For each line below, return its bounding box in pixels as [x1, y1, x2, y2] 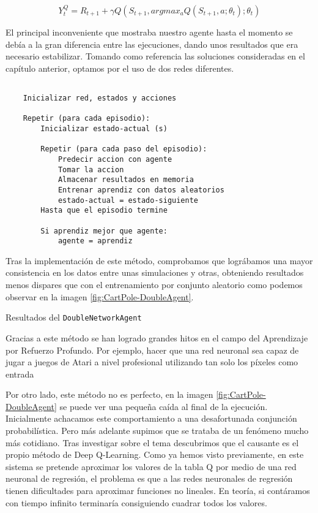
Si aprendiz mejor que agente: [40, 226, 168, 235]
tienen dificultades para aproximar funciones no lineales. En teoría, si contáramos [6, 484, 310, 497]
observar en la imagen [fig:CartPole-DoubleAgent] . [6, 290, 194, 303]
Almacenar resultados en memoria [57, 175, 194, 184]
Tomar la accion [57, 165, 124, 174]
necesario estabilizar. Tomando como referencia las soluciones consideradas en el [6, 50, 305, 63]
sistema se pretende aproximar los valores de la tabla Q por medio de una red [6, 460, 297, 473]
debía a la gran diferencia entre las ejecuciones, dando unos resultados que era [6, 37, 298, 50]
